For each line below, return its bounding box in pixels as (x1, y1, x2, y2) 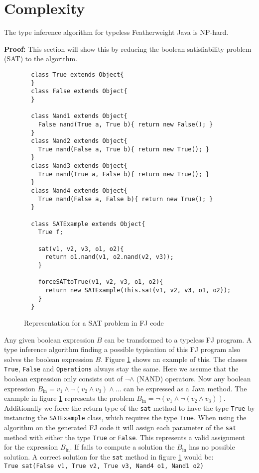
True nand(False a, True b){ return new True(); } (38, 145, 210, 153)
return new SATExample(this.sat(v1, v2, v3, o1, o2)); (45, 286, 231, 294)
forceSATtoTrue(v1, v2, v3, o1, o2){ (38, 278, 163, 286)
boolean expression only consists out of (4, 373, 123, 383)
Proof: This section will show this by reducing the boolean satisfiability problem (4, 43, 252, 54)
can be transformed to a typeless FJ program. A (104, 334, 252, 345)
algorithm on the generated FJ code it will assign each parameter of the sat (4, 422, 237, 433)
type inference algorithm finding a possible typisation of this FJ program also (4, 344, 241, 355)
